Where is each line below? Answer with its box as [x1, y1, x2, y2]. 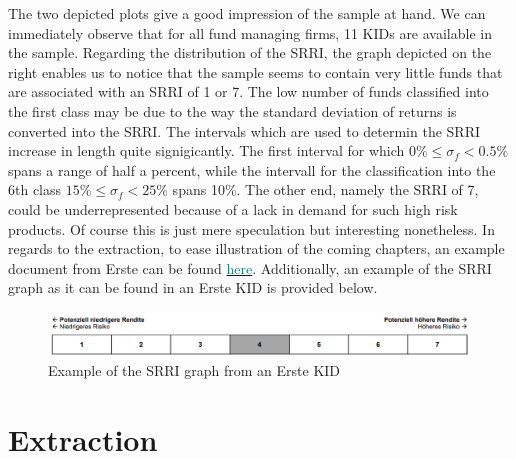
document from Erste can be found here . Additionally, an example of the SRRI [8, 257, 492, 278]
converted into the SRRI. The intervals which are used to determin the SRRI [8, 120, 480, 141]
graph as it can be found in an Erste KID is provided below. [8, 277, 378, 298]
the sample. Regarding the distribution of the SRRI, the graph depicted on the [8, 42, 492, 63]
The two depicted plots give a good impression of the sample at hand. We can [8, 3, 486, 23]
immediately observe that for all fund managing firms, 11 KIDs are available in [8, 22, 492, 43]
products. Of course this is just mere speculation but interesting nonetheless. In [8, 218, 495, 239]
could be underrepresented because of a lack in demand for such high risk [8, 198, 458, 219]
